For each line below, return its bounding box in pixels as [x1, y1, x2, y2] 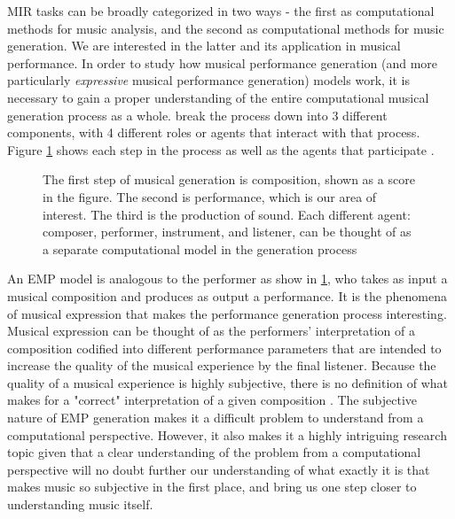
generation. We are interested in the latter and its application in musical [7, 36, 401, 55]
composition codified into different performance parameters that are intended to [7, 338, 442, 357]
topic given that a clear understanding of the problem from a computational [7, 443, 421, 461]
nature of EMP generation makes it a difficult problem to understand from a [7, 408, 424, 427]
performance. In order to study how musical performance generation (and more [7, 53, 438, 72]
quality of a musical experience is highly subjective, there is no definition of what [7, 373, 449, 391]
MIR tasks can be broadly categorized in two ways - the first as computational [7, 2, 435, 19]
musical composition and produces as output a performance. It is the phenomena [7, 286, 447, 305]
